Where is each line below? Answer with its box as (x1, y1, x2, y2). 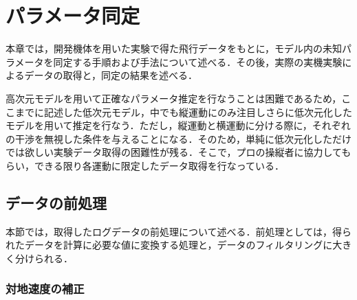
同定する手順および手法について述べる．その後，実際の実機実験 (53, 54, 343, 69)
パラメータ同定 (6, 1, 140, 30)
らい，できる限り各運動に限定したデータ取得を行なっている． (6, 158, 285, 172)
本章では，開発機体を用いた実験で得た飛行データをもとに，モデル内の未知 (6, 41, 343, 56)
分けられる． (14, 251, 73, 265)
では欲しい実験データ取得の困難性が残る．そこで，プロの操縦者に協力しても (6, 145, 351, 159)
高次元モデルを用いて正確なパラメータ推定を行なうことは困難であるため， (6, 91, 342, 105)
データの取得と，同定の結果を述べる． (24, 68, 198, 82)
